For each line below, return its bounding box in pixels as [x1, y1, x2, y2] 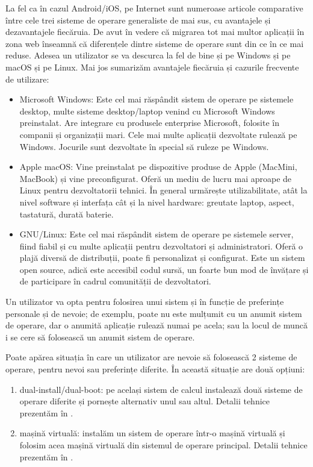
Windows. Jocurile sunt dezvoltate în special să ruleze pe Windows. [19, 140, 269, 152]
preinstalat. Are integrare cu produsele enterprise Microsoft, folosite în [19, 116, 280, 129]
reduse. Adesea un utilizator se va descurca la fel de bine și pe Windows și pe [5, 49, 291, 61]
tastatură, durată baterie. [19, 207, 114, 220]
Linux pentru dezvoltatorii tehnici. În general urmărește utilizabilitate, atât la [19, 184, 308, 196]
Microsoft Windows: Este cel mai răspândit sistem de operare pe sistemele [19, 93, 294, 105]
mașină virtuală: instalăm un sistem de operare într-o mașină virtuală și [19, 427, 285, 439]
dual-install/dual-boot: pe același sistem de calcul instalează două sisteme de [19, 383, 303, 395]
